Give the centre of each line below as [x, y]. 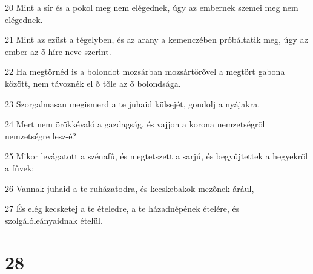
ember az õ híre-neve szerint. [58, 51]
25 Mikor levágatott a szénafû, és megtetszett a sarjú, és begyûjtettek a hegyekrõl [156, 156]
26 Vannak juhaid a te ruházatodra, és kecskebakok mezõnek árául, [130, 188]
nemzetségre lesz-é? [41, 135]
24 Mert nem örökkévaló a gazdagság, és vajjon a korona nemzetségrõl [135, 124]
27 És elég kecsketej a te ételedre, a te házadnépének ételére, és [122, 209]
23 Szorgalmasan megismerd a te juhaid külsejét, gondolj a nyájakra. [133, 104]
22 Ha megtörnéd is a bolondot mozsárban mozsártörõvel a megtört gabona [145, 72]
